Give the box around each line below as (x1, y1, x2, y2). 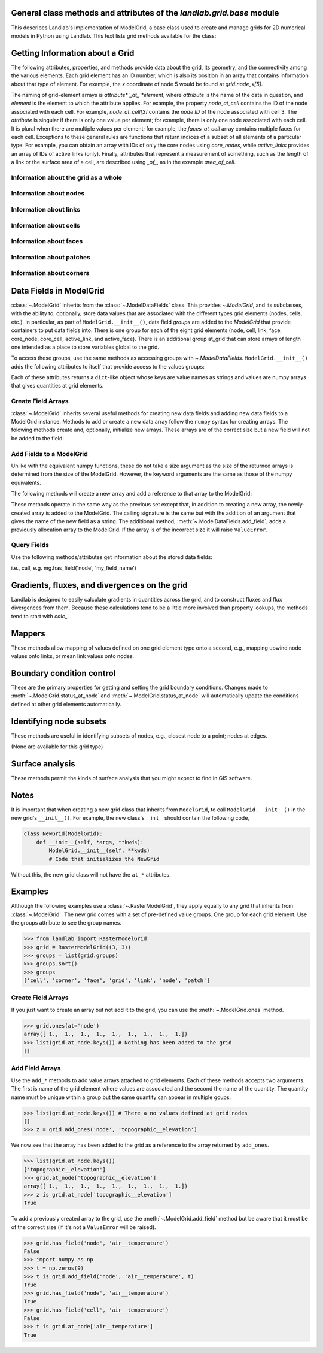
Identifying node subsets (11, 716, 107, 726)
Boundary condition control (11, 668, 116, 678)
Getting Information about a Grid (11, 48, 135, 58)
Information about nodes (11, 189, 85, 198)
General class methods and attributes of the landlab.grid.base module (11, 8, 279, 18)
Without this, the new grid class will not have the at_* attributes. (11, 871, 171, 878)
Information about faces (11, 237, 83, 246)
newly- (288, 501, 305, 508)
